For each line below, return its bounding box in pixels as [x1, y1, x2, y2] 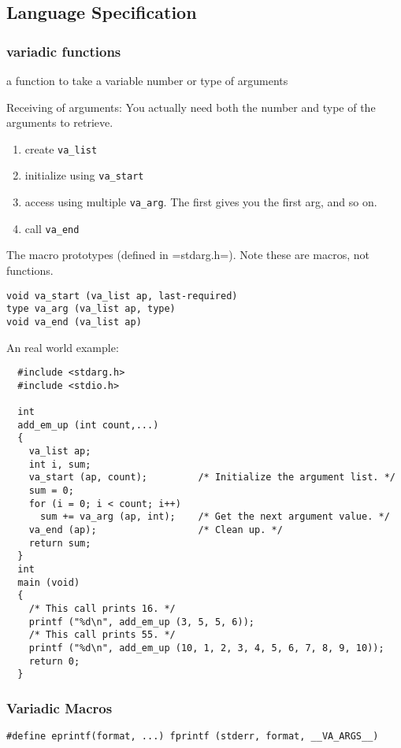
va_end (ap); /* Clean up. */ [28, 524, 283, 536]
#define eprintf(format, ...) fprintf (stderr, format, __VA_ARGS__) [6, 731, 379, 742]
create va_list [24, 140, 98, 157]
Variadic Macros [6, 698, 113, 717]
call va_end [24, 220, 80, 236]
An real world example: [6, 339, 119, 355]
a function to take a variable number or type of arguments [6, 72, 288, 88]
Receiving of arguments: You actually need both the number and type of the [6, 98, 376, 115]
